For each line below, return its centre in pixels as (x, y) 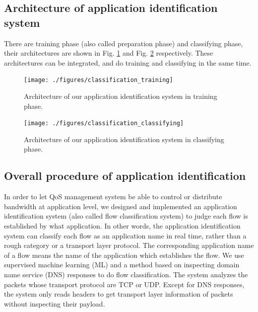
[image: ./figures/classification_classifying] (104, 123)
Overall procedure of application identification (125, 176)
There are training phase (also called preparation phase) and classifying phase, (124, 43)
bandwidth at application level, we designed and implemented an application (121, 206)
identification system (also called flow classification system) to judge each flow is (126, 216)
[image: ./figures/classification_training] (98, 80)
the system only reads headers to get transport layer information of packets (119, 294)
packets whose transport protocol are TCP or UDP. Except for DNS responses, (124, 284)
